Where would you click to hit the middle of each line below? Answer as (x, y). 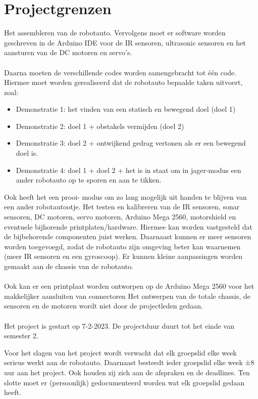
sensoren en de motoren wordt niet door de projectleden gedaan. (104, 306)
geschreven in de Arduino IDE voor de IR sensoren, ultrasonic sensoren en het (125, 42)
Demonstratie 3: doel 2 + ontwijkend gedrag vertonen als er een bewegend (131, 143)
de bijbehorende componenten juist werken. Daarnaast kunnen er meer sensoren (128, 236)
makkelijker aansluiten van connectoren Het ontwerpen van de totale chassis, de (127, 296)
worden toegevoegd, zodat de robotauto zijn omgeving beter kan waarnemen (122, 246)
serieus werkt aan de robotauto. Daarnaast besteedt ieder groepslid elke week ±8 (129, 362)
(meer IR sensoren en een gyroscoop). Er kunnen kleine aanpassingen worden (123, 256)
